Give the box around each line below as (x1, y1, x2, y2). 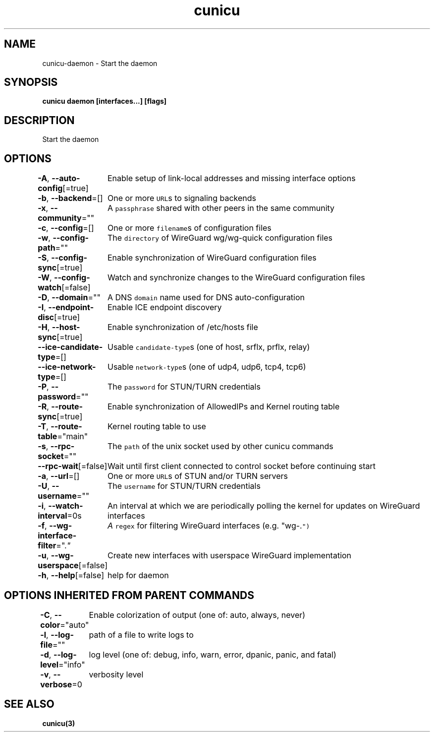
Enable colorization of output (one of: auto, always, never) (89, 609, 306, 620)
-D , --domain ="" (38, 292, 101, 303)
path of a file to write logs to (89, 629, 194, 640)
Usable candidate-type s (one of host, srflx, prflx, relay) (108, 342, 310, 352)
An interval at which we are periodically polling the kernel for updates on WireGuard (108, 501, 420, 511)
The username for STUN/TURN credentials (108, 481, 261, 491)
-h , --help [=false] (38, 570, 105, 581)
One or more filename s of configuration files (108, 223, 271, 233)
